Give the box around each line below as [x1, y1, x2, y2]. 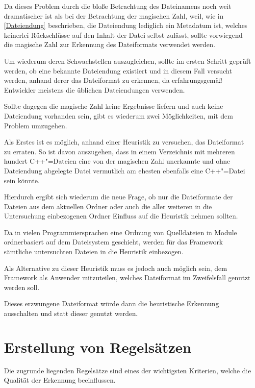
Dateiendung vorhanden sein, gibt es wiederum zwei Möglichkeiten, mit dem [4, 110, 233, 121]
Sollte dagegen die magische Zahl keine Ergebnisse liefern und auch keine [4, 101, 223, 111]
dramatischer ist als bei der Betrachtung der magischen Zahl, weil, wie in [4, 10, 224, 21]
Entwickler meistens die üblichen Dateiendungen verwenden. [4, 84, 185, 95]
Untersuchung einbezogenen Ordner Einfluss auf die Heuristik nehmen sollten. [4, 211, 238, 221]
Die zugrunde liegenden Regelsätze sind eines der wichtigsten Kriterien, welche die [4, 365, 251, 375]
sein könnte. [4, 175, 40, 185]
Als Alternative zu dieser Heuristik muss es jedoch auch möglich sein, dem [4, 263, 227, 273]
